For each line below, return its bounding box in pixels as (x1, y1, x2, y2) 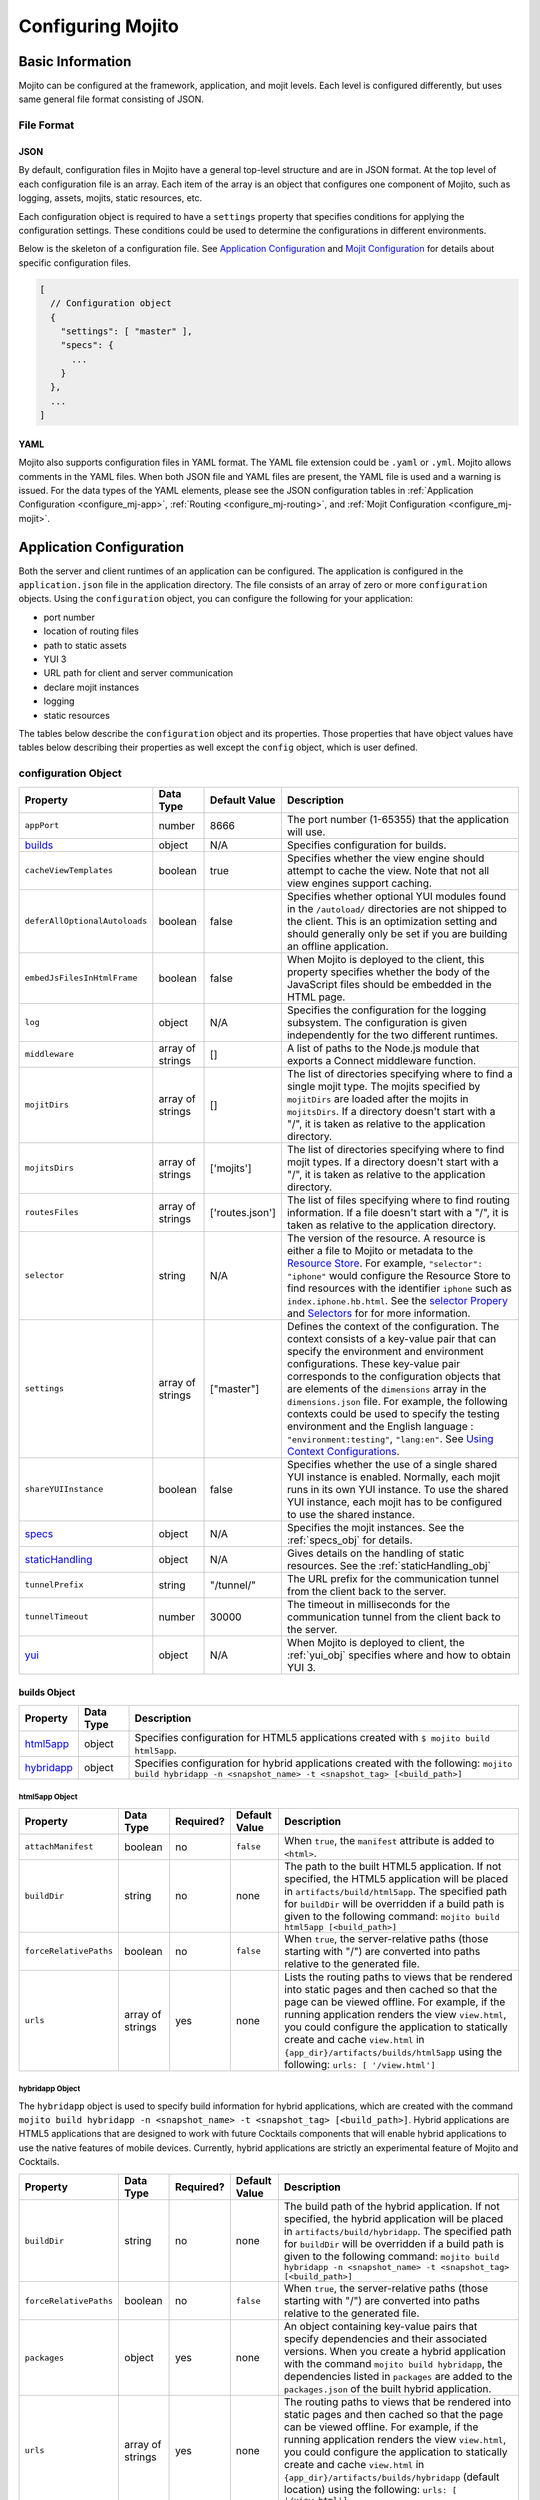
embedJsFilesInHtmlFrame (24, 973, 138, 984)
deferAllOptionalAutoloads (24, 916, 148, 927)
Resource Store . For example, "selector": (286, 1256, 484, 1270)
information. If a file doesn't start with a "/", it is (286, 1205, 510, 1219)
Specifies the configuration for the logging (286, 1003, 487, 1017)
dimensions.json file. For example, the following (286, 1394, 509, 1408)
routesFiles (24, 1207, 79, 1218)
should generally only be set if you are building (286, 926, 508, 940)
